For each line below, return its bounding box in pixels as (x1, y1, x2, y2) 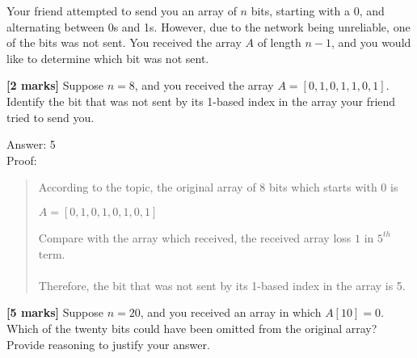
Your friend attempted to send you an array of (6, 2, 237, 19)
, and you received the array (134, 77, 274, 94)
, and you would (331, 34, 411, 51)
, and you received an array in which (140, 304, 322, 321)
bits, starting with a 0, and (251, 2, 385, 19)
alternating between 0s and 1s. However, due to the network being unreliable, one (6, 18, 411, 35)
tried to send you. (6, 108, 95, 125)
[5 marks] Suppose (6, 304, 103, 321)
